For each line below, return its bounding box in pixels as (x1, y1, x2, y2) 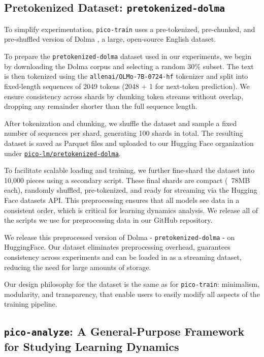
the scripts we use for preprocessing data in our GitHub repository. (4, 215, 213, 225)
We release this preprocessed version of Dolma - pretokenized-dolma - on (4, 231, 235, 242)
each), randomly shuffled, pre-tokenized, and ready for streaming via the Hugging (4, 185, 257, 195)
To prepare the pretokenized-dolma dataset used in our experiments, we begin (4, 51, 252, 62)
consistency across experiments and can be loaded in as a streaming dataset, (4, 251, 242, 262)
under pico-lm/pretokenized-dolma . (4, 147, 121, 158)
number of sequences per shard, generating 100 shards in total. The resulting (4, 128, 243, 138)
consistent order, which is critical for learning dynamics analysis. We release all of (4, 204, 258, 215)
